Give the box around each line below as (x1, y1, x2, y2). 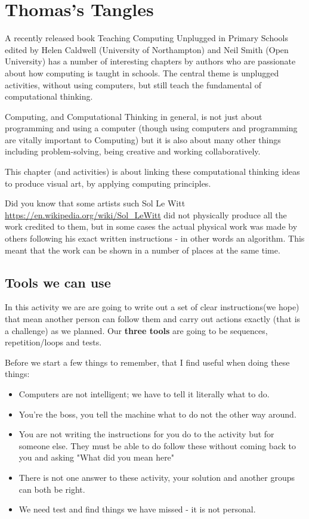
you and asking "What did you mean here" (18, 451, 175, 464)
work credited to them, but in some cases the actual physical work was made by (5, 220, 298, 233)
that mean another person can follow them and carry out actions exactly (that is (5, 313, 301, 325)
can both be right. (18, 483, 85, 495)
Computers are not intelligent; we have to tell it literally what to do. (18, 387, 270, 400)
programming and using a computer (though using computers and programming (5, 122, 298, 134)
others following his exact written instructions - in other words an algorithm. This (5, 232, 305, 245)
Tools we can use (5, 273, 111, 291)
